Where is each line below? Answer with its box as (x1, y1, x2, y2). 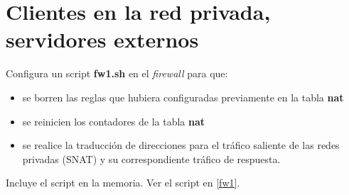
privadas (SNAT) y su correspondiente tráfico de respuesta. (22, 151, 281, 166)
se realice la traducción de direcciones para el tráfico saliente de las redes (22, 138, 340, 152)
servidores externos (6, 25, 199, 54)
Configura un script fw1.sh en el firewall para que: (6, 66, 228, 81)
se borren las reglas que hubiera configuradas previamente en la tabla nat (22, 89, 344, 104)
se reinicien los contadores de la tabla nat (22, 113, 205, 128)
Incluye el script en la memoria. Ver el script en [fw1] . (6, 175, 240, 190)
